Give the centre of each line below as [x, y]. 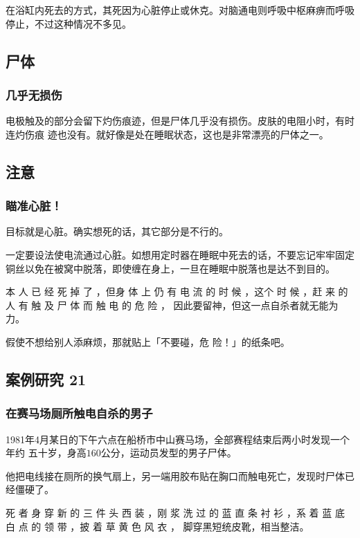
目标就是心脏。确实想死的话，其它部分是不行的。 [117, 231]
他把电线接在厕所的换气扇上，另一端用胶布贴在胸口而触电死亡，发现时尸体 [175, 475]
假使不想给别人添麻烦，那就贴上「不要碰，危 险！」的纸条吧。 [148, 341]
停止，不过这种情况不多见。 [69, 23]
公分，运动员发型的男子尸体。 [169, 453]
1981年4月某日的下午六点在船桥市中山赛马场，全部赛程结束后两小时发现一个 [178, 439]
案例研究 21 [46, 379]
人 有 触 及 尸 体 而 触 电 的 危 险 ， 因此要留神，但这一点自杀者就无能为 [172, 305]
